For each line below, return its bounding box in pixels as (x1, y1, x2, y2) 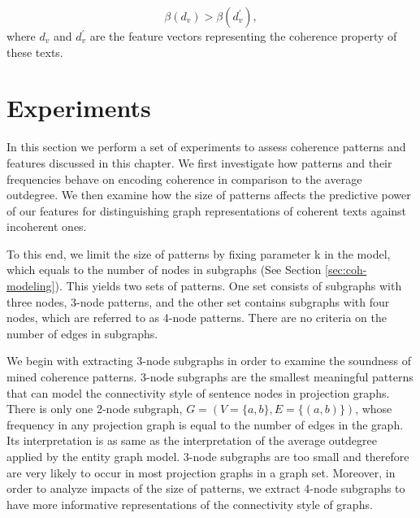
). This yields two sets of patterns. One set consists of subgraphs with (54, 277, 402, 294)
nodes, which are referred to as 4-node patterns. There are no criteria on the (6, 309, 388, 326)
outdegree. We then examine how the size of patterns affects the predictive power (6, 186, 411, 203)
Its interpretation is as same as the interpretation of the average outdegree (6, 432, 377, 449)
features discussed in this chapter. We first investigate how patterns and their (6, 154, 392, 171)
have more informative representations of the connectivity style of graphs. (6, 495, 373, 512)
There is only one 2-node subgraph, (6, 400, 183, 417)
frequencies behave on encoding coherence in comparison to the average (6, 170, 362, 187)
